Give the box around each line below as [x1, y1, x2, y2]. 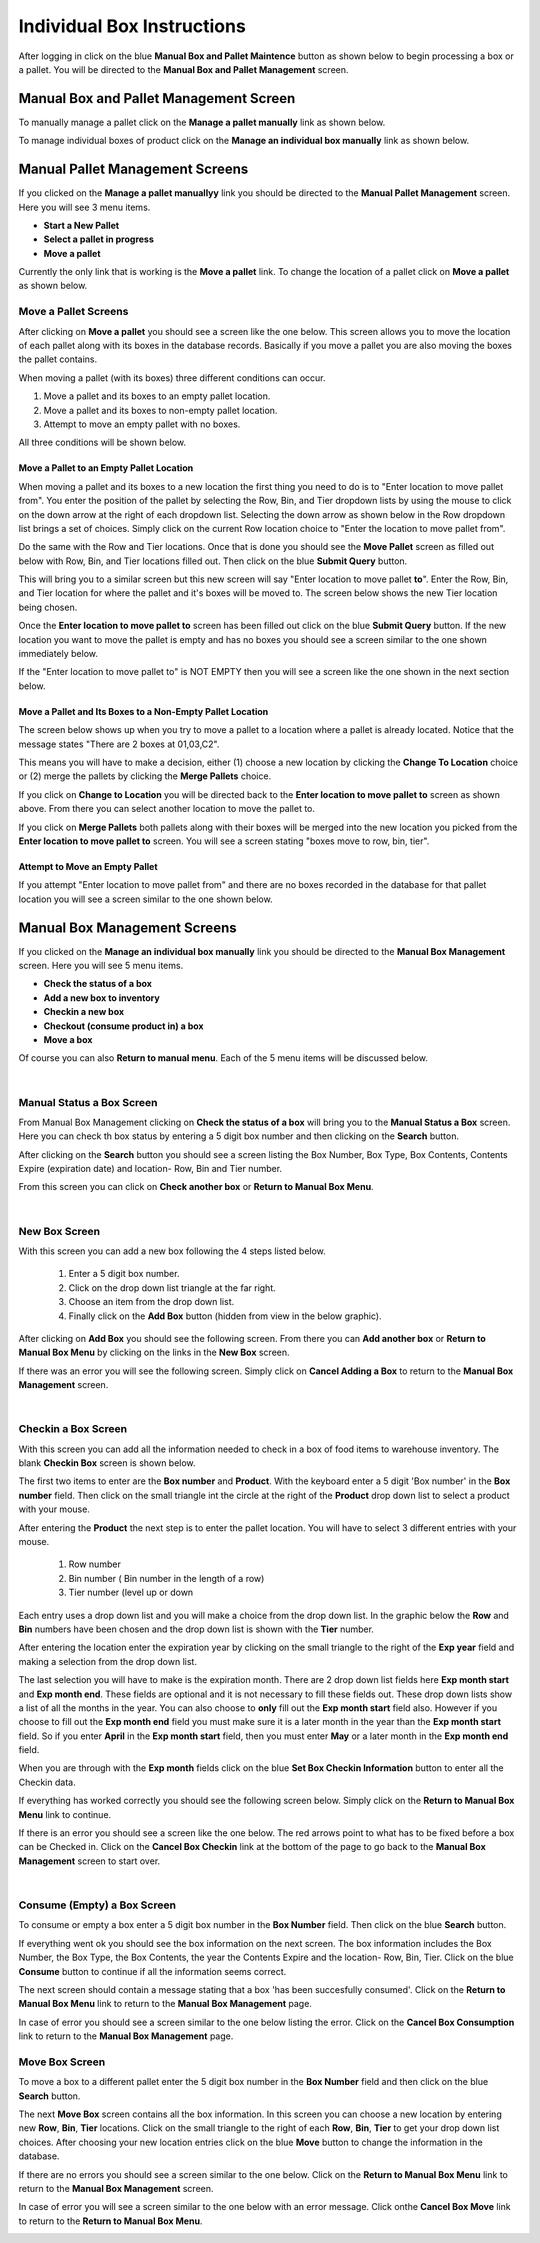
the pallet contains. [18, 353, 98, 365]
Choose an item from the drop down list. [68, 1296, 235, 1308]
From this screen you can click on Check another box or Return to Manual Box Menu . [18, 1181, 374, 1193]
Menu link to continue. [18, 1808, 112, 1820]
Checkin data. [18, 1776, 76, 1788]
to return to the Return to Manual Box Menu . [18, 2215, 203, 2227]
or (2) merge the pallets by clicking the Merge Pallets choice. [18, 770, 272, 782]
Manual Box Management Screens [18, 919, 237, 936]
